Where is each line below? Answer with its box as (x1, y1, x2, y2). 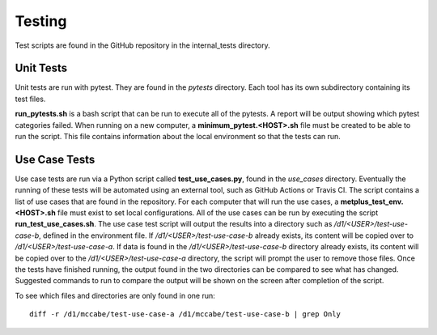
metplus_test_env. (340, 197, 404, 206)
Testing (15, 12, 67, 30)
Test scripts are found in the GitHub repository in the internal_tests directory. (15, 40, 270, 50)
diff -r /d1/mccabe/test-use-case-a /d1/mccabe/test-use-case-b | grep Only (29, 310, 342, 319)
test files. (15, 94, 46, 104)
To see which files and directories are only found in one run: (15, 290, 216, 300)
